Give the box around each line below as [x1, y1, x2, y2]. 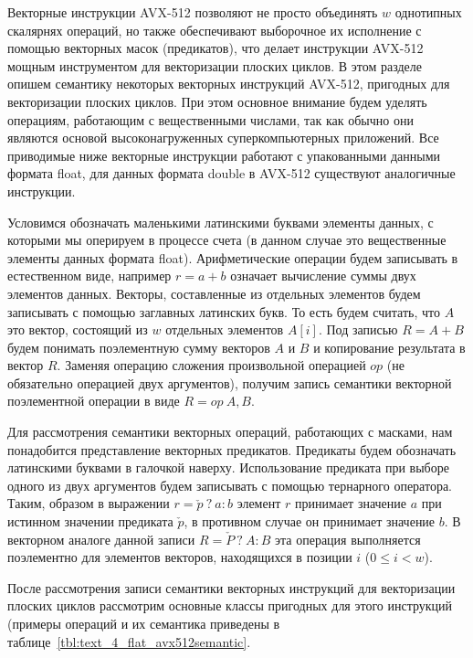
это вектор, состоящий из [7, 320, 148, 339]
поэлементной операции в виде [7, 391, 180, 410]
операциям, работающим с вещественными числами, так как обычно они [7, 110, 414, 129]
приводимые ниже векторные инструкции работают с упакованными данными [7, 145, 441, 164]
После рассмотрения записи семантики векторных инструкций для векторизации [7, 578, 456, 597]
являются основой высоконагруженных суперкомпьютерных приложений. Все [7, 128, 439, 147]
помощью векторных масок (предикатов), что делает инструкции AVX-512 [7, 38, 424, 58]
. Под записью [318, 320, 398, 339]
